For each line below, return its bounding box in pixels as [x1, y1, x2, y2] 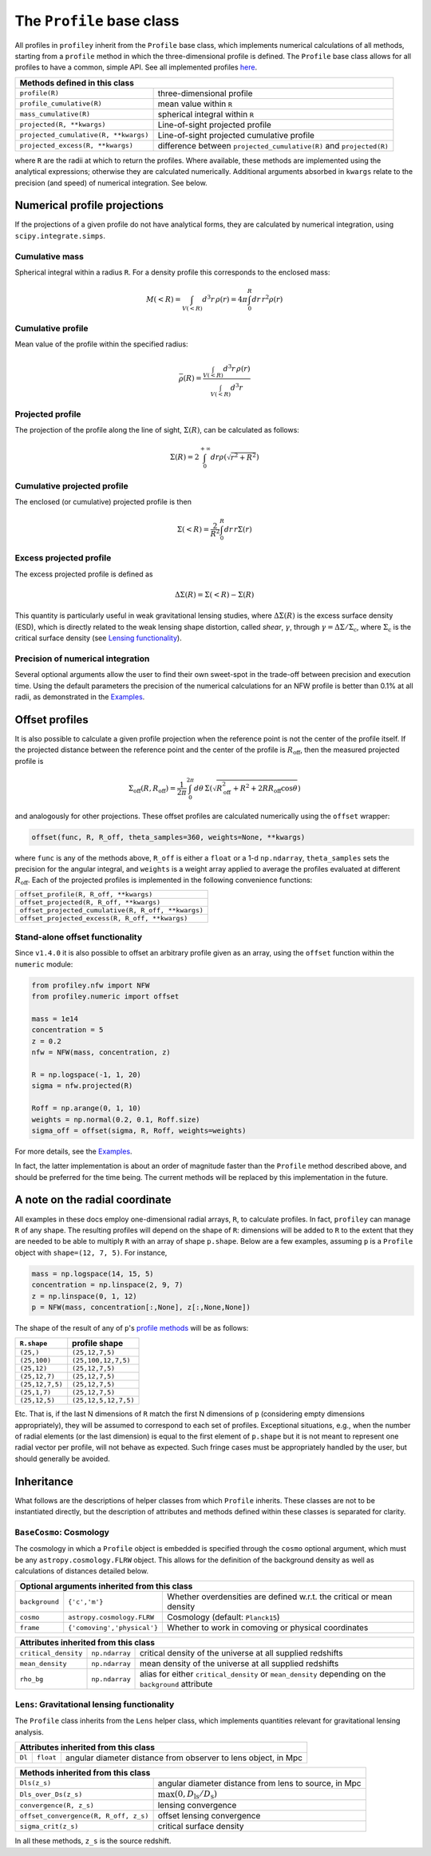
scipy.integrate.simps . [14, 231, 106, 240]
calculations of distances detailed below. [14, 1566, 149, 1576]
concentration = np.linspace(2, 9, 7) [31, 1280, 184, 1289]
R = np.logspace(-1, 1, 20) [31, 1070, 141, 1079]
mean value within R [157, 98, 233, 109]
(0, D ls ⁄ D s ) [174, 1788, 217, 1801]
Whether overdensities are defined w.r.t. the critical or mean [166, 1591, 393, 1602]
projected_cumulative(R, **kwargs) [19, 131, 149, 140]
